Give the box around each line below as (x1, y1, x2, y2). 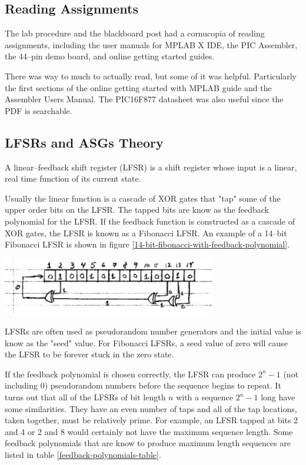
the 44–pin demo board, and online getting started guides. (5, 50, 215, 62)
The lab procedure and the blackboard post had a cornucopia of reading (5, 27, 265, 39)
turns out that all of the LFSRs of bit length (5, 391, 166, 403)
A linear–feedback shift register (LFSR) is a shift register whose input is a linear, (5, 160, 297, 173)
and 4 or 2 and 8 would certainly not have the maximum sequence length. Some (5, 425, 293, 437)
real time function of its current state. (5, 172, 141, 185)
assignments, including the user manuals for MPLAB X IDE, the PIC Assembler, (5, 38, 298, 51)
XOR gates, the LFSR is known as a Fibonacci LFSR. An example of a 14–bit (5, 226, 287, 239)
